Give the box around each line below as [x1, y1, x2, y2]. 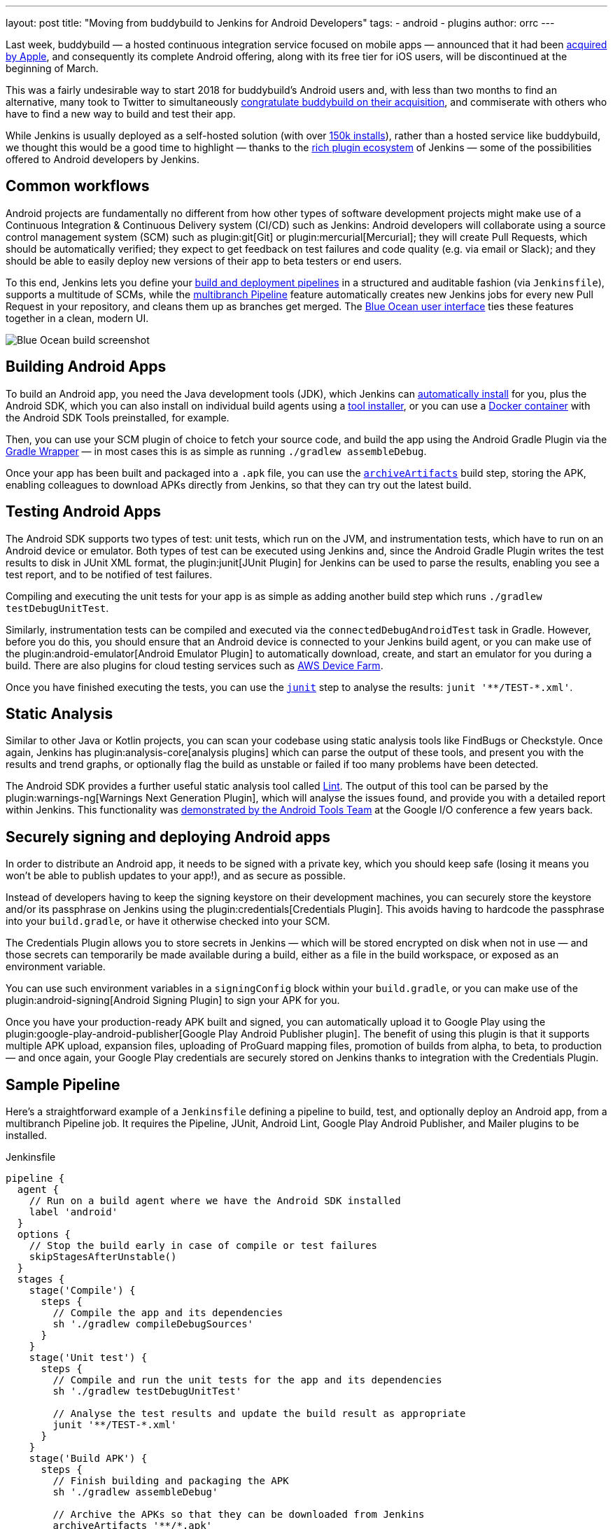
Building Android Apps [6, 358, 167, 376]
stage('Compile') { [29, 1285, 136, 1297]
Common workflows [6, 177, 150, 195]
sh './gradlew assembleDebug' [52, 1486, 218, 1498]
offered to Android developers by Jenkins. [6, 153, 199, 165]
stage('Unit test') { [29, 1352, 148, 1364]
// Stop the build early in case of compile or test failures [29, 1240, 378, 1252]
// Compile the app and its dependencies [52, 1307, 283, 1319]
